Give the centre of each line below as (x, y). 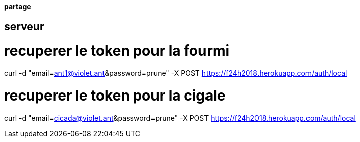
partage (18, 6)
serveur (24, 26)
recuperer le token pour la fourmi (117, 51)
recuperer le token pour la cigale (115, 95)
